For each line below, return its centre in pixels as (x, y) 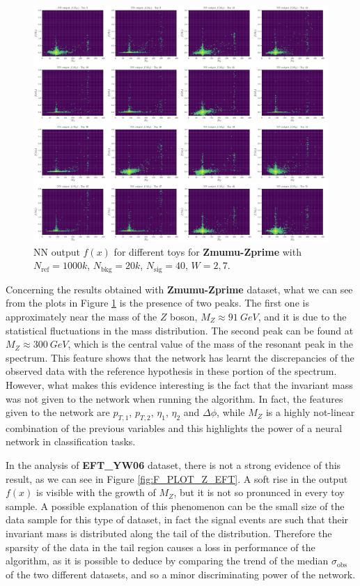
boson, (184, 316)
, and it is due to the (302, 316)
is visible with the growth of (96, 492)
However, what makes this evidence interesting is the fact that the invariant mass (179, 384)
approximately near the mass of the (81, 316)
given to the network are (58, 412)
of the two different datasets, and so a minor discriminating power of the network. (181, 574)
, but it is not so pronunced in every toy (259, 492)
